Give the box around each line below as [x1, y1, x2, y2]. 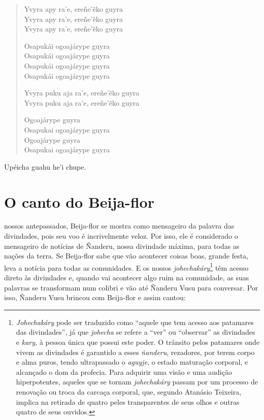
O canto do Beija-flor [4, 191, 154, 212]
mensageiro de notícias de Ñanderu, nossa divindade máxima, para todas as [4, 240, 240, 251]
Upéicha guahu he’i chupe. [4, 161, 86, 172]
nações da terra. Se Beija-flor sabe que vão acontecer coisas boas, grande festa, [4, 250, 249, 261]
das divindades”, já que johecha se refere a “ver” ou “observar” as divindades [16, 327, 255, 337]
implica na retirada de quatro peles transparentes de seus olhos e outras [16, 396, 240, 407]
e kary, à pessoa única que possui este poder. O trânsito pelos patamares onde [16, 337, 260, 347]
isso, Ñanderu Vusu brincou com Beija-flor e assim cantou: [4, 292, 186, 303]
